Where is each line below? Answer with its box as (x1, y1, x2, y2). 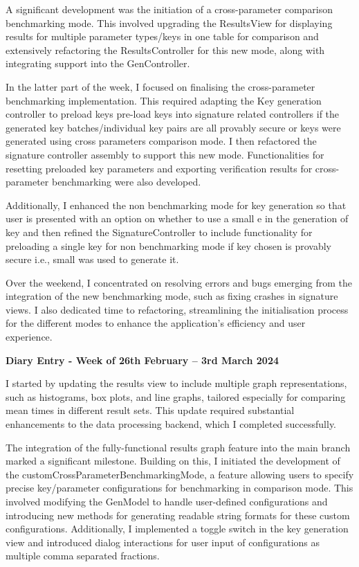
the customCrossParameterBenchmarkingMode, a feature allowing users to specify (6, 467, 354, 481)
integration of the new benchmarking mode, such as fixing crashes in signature (6, 289, 338, 303)
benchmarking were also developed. (51, 174, 201, 189)
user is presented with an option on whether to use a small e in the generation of (6, 211, 349, 226)
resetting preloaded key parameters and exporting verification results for (6, 161, 313, 175)
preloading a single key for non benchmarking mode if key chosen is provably (6, 238, 331, 253)
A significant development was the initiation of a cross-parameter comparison (6, 2, 333, 16)
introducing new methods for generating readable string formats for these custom (6, 507, 350, 522)
